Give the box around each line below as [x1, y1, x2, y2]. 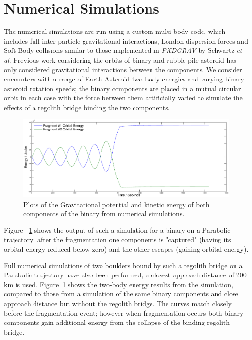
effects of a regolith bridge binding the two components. [4, 102, 170, 112]
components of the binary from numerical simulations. [23, 209, 185, 219]
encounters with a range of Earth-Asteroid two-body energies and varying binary [4, 74, 245, 84]
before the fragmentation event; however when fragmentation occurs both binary [4, 308, 244, 318]
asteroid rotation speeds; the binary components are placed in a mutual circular [4, 83, 241, 93]
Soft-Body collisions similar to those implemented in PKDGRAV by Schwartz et [4, 45, 242, 55]
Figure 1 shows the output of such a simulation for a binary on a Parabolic [4, 225, 231, 235]
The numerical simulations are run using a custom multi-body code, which [4, 26, 226, 36]
